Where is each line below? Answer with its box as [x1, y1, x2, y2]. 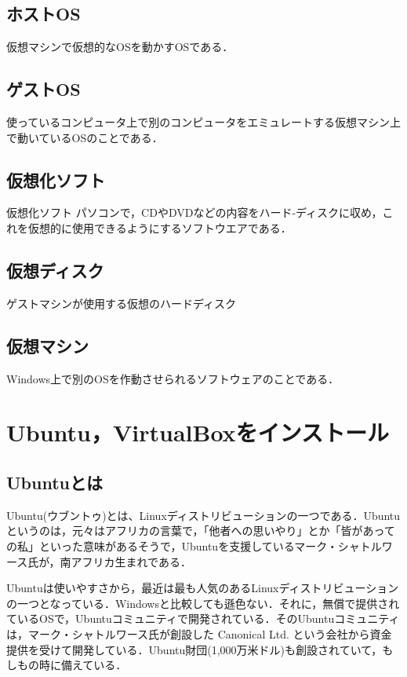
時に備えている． [38, 657, 127, 673]
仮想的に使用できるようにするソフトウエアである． [27, 219, 292, 236]
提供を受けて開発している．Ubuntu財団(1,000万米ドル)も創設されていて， [6, 641, 383, 657]
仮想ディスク [6, 258, 104, 282]
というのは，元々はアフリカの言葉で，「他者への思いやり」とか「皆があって [6, 522, 395, 539]
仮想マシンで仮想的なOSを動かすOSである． [6, 38, 234, 55]
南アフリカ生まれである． [60, 553, 191, 569]
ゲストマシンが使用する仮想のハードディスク [6, 295, 237, 311]
